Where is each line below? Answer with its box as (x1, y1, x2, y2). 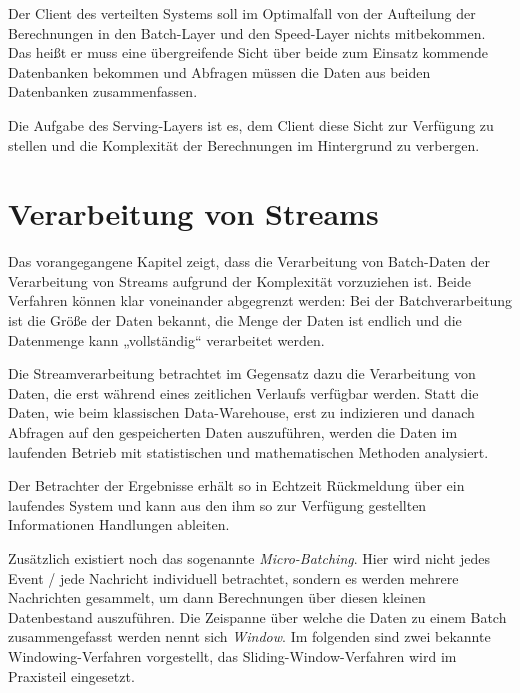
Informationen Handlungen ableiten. (8, 514, 230, 535)
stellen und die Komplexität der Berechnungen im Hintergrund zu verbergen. (8, 134, 480, 155)
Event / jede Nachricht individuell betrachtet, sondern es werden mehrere (8, 567, 459, 588)
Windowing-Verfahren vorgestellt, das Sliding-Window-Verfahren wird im (8, 645, 457, 666)
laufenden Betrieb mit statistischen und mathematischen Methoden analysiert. (8, 441, 489, 462)
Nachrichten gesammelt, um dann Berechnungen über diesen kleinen (8, 587, 426, 608)
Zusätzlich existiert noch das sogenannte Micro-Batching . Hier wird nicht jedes (8, 548, 490, 568)
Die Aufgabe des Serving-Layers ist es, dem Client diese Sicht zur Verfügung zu (8, 114, 494, 135)
